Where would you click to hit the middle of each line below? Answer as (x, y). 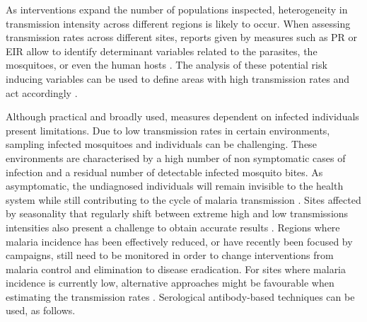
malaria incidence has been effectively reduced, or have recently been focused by (179, 241)
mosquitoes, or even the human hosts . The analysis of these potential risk (167, 65)
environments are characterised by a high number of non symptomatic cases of (176, 157)
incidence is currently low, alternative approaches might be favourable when (170, 283)
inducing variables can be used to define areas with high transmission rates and (178, 78)
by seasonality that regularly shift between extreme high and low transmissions (177, 213)
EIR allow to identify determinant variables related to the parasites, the (162, 51)
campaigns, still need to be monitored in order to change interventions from (170, 255)
